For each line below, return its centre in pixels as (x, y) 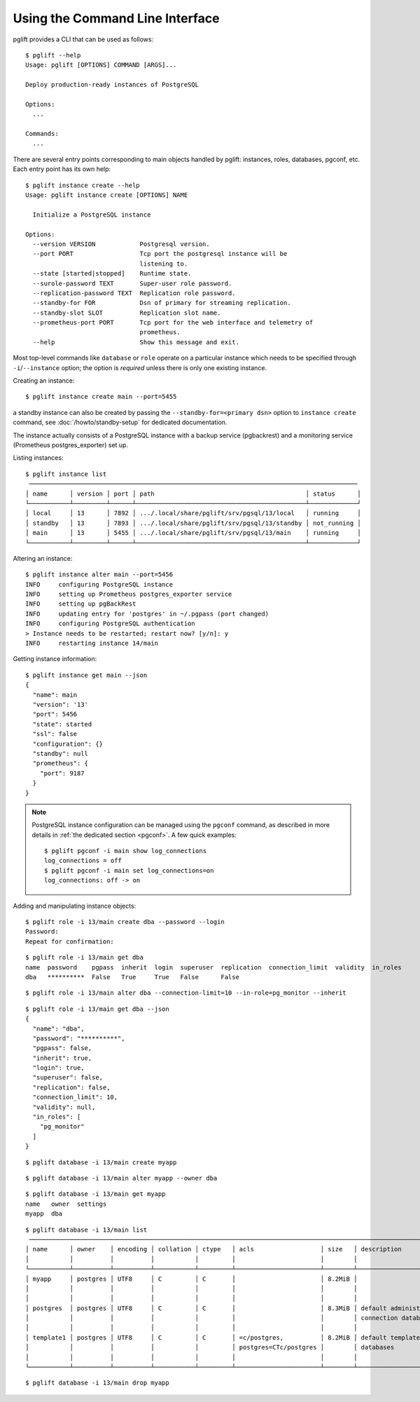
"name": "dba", (58, 1028)
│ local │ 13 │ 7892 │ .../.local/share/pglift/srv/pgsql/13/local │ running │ (194, 513)
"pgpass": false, (62, 1048)
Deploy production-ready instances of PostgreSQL (112, 85)
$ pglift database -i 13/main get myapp (96, 1194)
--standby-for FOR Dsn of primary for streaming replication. (162, 303)
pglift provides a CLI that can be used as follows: (83, 39)
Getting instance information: (55, 659)
